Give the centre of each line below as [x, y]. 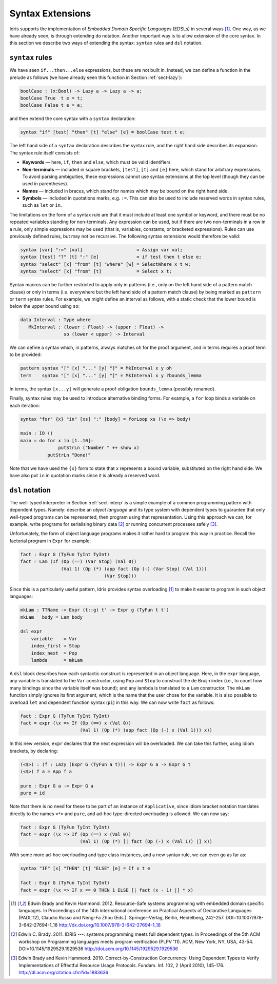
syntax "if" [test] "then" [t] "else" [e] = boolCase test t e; [103, 132]
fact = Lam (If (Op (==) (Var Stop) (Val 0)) [78, 562]
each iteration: [25, 405]
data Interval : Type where [55, 320]
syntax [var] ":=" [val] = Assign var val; [102, 250]
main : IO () [37, 433]
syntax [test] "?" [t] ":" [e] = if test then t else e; [111, 257]
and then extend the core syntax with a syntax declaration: [73, 119]
